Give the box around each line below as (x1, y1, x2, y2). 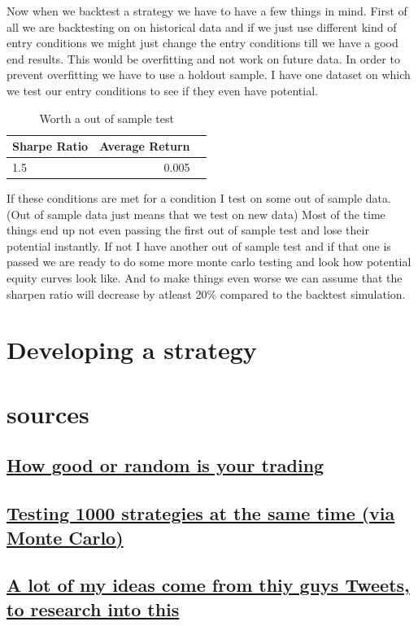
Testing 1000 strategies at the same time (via (7, 501, 395, 526)
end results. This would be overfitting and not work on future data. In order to (7, 50, 400, 67)
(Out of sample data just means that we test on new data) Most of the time (7, 205, 385, 222)
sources (7, 396, 89, 430)
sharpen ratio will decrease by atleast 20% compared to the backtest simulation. (7, 285, 406, 302)
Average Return (99, 138, 190, 155)
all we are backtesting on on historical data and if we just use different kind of (7, 18, 397, 35)
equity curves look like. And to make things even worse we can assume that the (7, 269, 403, 287)
